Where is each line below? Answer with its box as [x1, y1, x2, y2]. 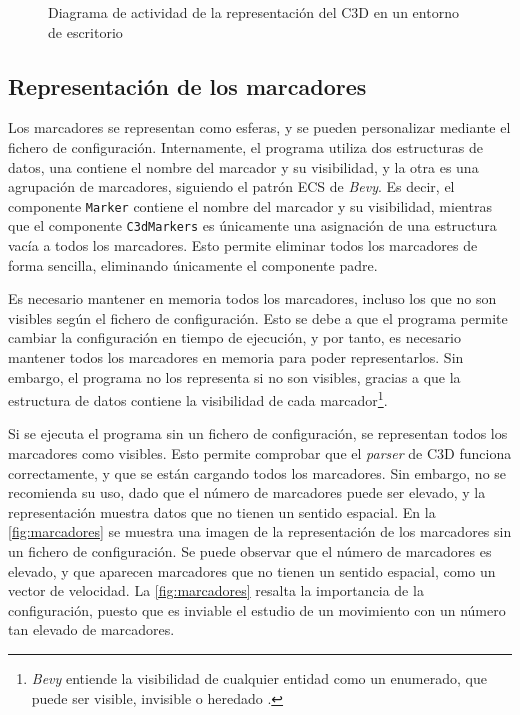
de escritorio [48, 21, 123, 42]
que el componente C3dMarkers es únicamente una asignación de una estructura [8, 215, 497, 236]
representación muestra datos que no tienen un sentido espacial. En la [8, 501, 436, 522]
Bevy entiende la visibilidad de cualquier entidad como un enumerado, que [31, 668, 487, 689]
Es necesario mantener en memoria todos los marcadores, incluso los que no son [8, 288, 497, 309]
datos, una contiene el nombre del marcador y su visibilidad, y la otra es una [8, 156, 479, 177]
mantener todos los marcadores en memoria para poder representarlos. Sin [8, 347, 464, 368]
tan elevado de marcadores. [8, 619, 175, 640]
